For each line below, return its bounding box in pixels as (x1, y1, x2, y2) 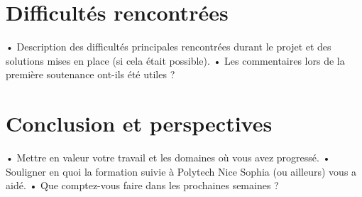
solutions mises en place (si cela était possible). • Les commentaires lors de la (6, 53, 345, 68)
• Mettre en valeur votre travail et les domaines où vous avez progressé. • (6, 150, 331, 165)
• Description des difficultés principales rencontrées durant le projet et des (6, 39, 331, 54)
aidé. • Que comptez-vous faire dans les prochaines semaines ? (6, 178, 279, 193)
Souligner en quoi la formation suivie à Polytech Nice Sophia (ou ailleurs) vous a (6, 164, 357, 179)
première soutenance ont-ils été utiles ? (6, 67, 175, 82)
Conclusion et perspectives (6, 109, 273, 138)
